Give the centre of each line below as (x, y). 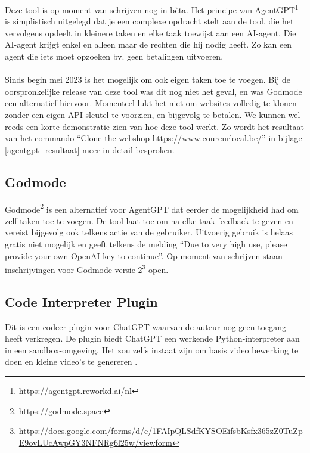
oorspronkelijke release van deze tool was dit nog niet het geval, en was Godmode (154, 91)
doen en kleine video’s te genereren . (71, 362)
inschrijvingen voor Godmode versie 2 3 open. (87, 269)
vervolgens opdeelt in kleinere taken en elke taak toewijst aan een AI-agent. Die (151, 32)
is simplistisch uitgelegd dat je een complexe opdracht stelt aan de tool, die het (149, 21)
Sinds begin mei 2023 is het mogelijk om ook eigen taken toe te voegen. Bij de (148, 80)
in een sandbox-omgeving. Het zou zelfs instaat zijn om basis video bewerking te (152, 350)
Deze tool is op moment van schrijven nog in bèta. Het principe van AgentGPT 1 (152, 9)
